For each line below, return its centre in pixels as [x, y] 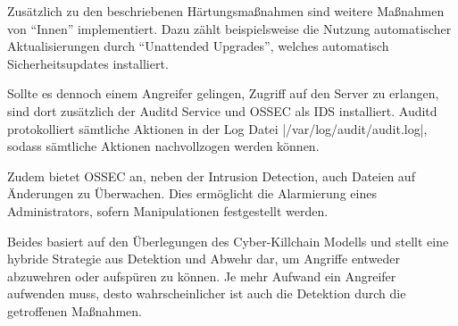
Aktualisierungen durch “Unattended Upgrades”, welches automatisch [198, 46]
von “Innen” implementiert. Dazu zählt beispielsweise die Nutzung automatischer [229, 28]
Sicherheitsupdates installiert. [88, 63]
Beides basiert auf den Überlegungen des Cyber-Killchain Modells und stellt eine [228, 241]
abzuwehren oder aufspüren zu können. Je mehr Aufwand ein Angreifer [202, 276]
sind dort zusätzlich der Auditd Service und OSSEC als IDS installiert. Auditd [222, 110]
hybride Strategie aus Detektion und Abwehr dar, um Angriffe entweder [204, 259]
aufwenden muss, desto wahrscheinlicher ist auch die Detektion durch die [207, 293]
